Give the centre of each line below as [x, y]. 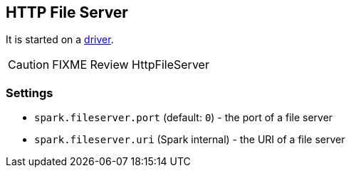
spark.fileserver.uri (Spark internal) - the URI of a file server [190, 140]
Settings [30, 93]
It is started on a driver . [60, 40]
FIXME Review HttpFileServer [131, 65]
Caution [29, 65]
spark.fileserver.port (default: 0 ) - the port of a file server [184, 118]
